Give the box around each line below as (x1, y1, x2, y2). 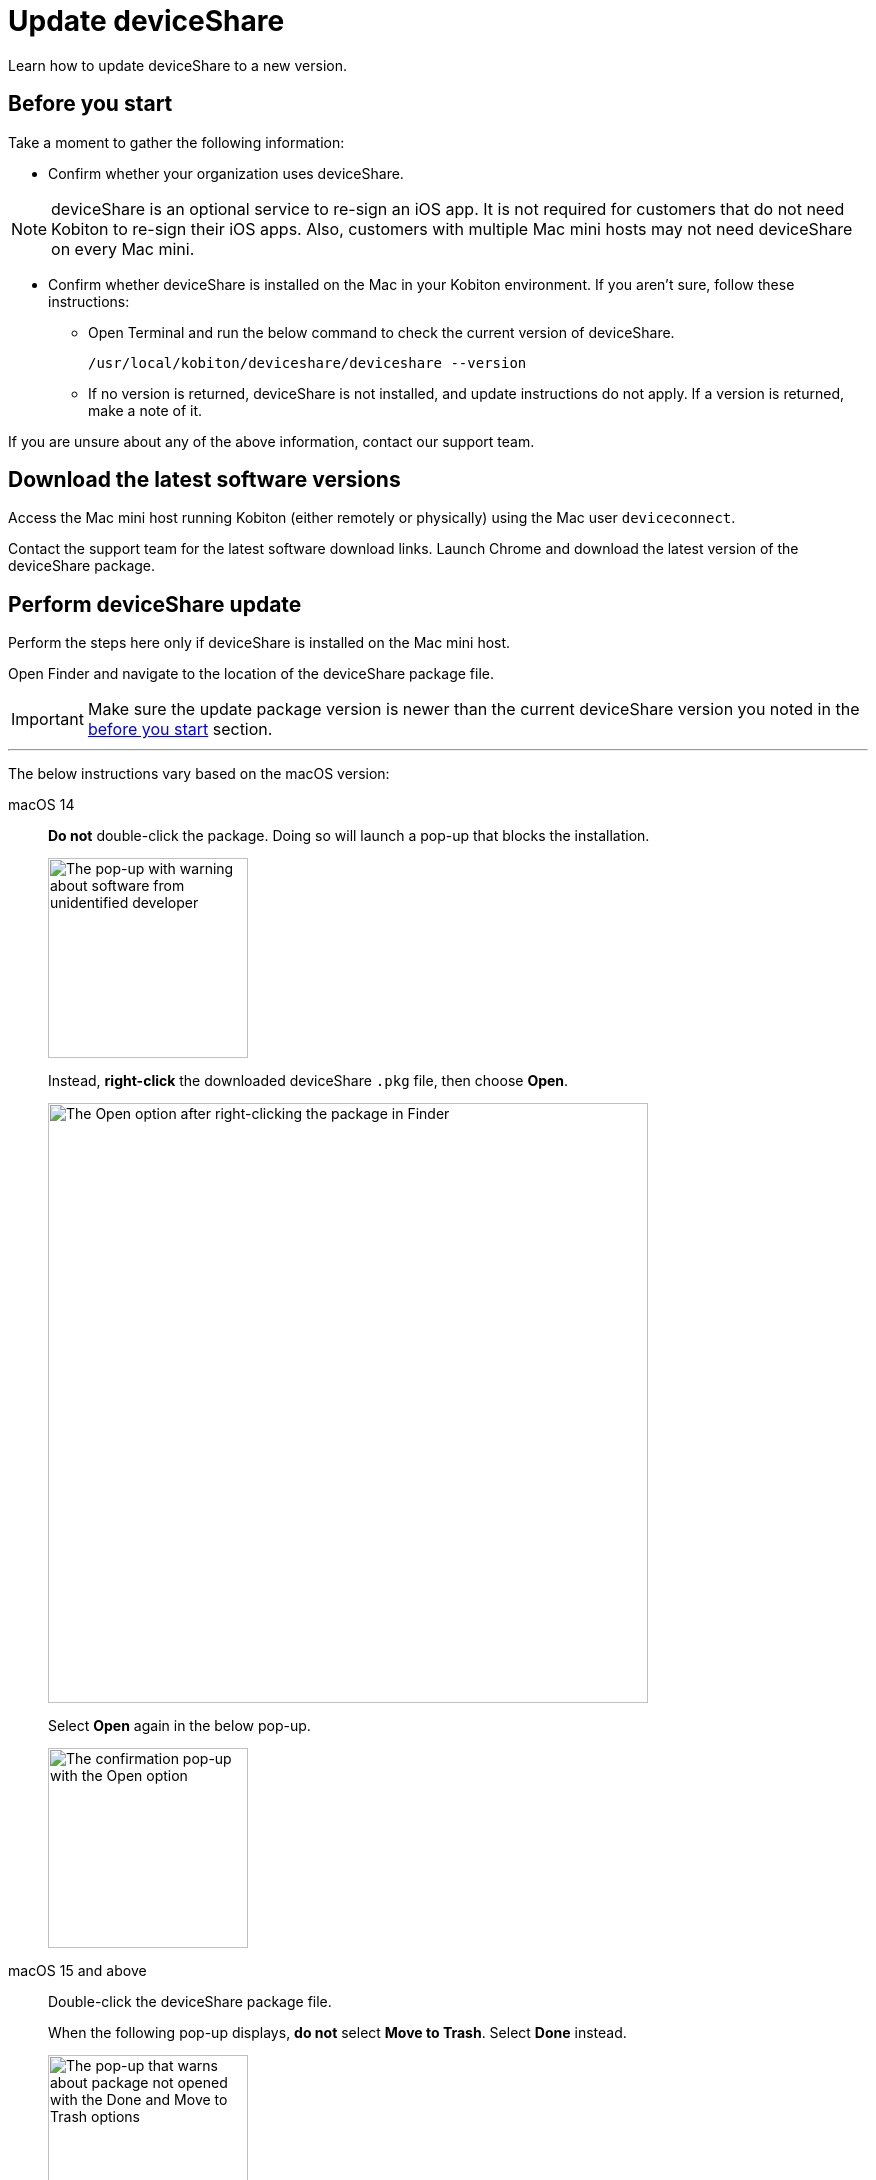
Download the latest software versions (8, 467, 401, 493)
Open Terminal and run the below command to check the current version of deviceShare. (88, 323, 675, 341)
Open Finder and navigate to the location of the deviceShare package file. (8, 665, 494, 683)
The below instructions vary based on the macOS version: (8, 765, 390, 783)
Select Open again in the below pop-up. (48, 1717, 311, 1735)
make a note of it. (88, 401, 203, 419)
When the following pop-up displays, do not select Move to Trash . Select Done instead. (48, 2024, 627, 2042)
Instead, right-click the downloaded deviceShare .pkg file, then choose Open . (48, 1072, 569, 1090)
